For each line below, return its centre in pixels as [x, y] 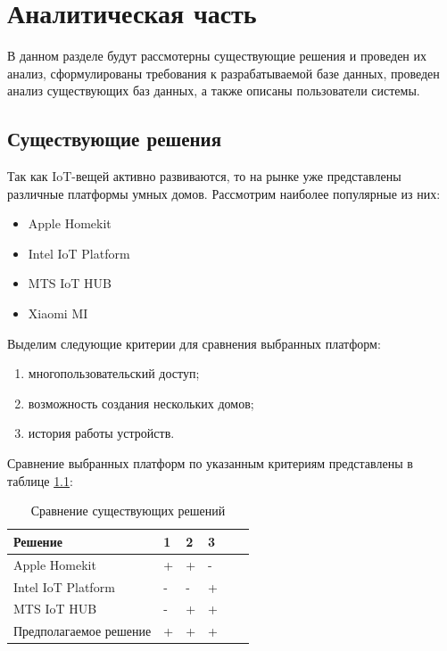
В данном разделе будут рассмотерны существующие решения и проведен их [217, 56]
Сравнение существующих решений [128, 511]
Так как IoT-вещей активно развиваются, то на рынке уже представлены [204, 176]
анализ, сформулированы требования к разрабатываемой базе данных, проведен [223, 73]
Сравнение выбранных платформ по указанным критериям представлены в [210, 463]
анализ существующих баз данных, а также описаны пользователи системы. [214, 91]
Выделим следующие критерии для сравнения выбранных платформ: [194, 343]
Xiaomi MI [58, 313]
